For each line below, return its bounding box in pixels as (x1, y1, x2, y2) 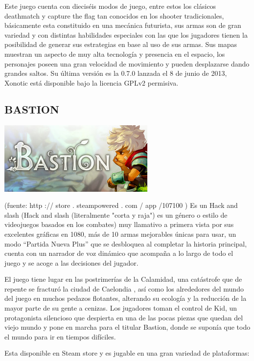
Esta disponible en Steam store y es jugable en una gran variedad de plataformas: (4, 348, 250, 358)
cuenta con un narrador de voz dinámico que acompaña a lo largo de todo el (4, 248, 233, 258)
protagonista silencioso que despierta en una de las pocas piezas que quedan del (4, 312, 243, 322)
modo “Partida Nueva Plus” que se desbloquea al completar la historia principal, (4, 238, 247, 248)
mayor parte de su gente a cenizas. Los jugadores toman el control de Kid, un (4, 303, 237, 313)
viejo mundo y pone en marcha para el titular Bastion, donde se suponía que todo (4, 322, 251, 332)
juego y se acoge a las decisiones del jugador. (4, 257, 139, 268)
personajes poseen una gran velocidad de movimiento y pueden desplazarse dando (4, 58, 250, 68)
